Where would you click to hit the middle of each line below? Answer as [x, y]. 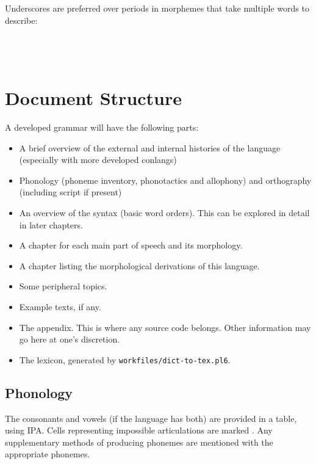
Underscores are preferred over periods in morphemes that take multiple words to [157, 8]
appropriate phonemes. [48, 454]
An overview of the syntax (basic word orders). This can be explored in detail [164, 213]
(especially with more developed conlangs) [98, 160]
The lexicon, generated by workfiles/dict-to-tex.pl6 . [125, 359]
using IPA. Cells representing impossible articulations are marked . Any [139, 430]
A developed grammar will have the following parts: [102, 127]
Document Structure [94, 98]
